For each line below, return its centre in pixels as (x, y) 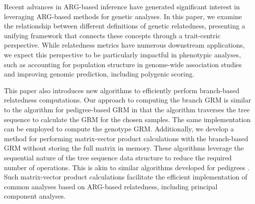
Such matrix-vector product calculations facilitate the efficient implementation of (126, 177)
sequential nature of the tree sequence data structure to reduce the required (118, 157)
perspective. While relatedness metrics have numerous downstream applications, (124, 45)
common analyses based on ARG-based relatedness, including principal (111, 186)
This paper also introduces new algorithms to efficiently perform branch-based (122, 90)
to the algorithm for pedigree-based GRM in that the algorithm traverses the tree (127, 109)
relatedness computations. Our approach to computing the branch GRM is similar (127, 100)
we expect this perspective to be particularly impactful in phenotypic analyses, (123, 54)
